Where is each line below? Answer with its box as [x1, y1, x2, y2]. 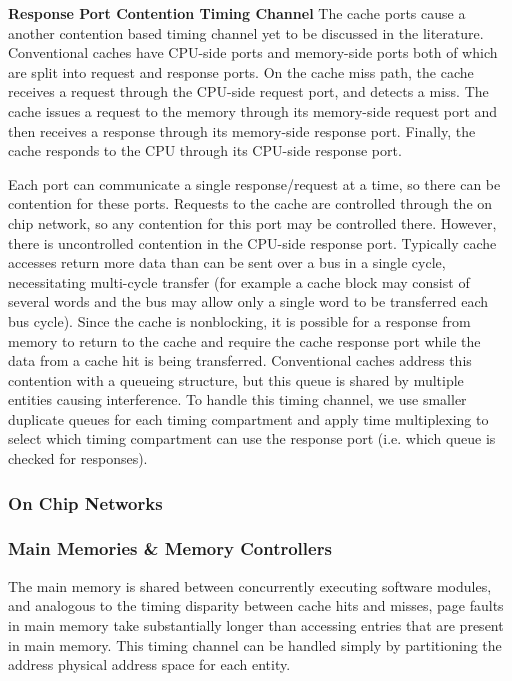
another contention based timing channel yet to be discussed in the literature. [8, 22, 484, 43]
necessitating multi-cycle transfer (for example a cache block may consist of [8, 271, 470, 292]
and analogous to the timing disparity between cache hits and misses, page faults [8, 595, 504, 616]
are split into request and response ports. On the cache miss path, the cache [8, 61, 474, 82]
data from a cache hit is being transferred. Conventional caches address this [8, 350, 472, 371]
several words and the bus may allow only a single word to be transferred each [8, 291, 489, 312]
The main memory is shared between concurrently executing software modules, [8, 575, 492, 596]
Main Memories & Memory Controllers [8, 536, 332, 561]
